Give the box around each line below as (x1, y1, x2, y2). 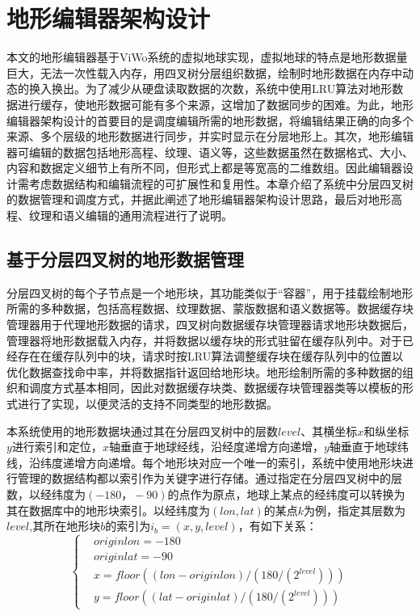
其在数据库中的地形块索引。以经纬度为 (6, 501, 210, 518)
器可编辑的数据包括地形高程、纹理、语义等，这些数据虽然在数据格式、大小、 (6, 143, 414, 160)
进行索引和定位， (11, 438, 103, 455)
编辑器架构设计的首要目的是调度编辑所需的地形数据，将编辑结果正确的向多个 (6, 112, 414, 129)
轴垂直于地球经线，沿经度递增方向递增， (108, 438, 324, 455)
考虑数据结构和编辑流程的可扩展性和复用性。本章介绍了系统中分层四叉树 (28, 175, 414, 192)
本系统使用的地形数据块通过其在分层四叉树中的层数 (6, 422, 278, 439)
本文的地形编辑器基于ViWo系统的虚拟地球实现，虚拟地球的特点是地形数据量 (6, 49, 408, 65)
